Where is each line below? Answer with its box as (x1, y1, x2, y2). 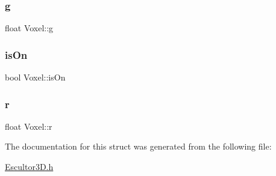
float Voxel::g (5, 22, 54, 34)
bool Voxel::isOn (5, 71, 66, 83)
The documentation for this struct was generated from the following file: (5, 140, 272, 153)
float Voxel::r (5, 120, 52, 132)
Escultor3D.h (5, 160, 54, 173)
